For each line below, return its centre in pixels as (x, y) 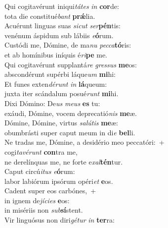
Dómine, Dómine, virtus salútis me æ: (61, 123)
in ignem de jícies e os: (37, 200)
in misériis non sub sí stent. (44, 210)
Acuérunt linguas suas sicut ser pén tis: (63, 26)
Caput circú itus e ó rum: (40, 171)
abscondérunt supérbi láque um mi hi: (60, 74)
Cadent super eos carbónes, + (50, 191)
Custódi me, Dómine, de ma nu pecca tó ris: (68, 45)
